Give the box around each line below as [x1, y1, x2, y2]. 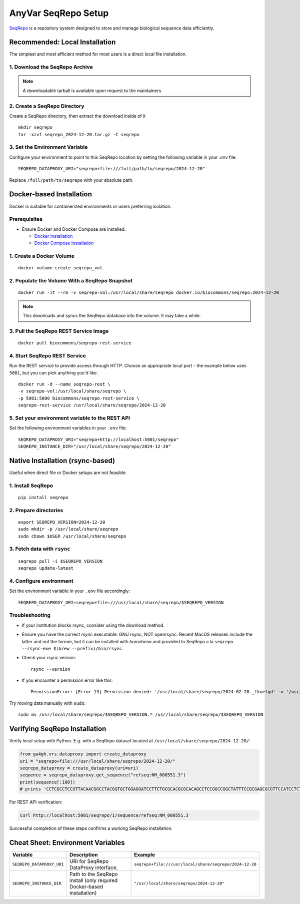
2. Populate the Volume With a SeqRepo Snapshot [9, 277, 132, 284]
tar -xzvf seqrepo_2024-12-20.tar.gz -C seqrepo [18, 132, 139, 137]
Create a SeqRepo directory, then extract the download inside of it [9, 113, 146, 119]
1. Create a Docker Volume [9, 253, 74, 260]
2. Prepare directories [9, 507, 63, 514]
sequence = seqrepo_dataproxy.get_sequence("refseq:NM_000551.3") [19, 772, 186, 778]
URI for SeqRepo [69, 857, 109, 864]
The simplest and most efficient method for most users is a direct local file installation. [9, 51, 187, 57]
